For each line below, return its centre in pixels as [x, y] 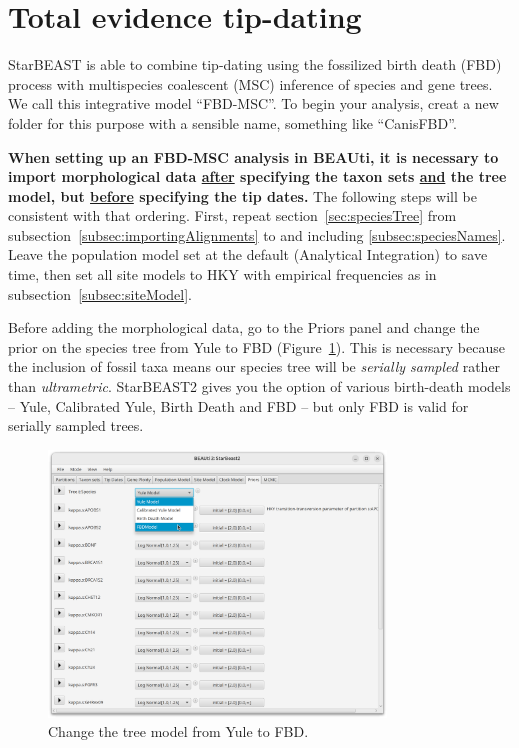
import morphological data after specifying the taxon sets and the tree [257, 176]
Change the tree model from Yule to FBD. [178, 731]
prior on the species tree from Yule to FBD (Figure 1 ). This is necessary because [256, 346]
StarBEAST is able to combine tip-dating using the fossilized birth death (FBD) [255, 64]
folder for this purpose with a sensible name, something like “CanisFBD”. [232, 122]
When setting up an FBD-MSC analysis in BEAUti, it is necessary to [253, 156]
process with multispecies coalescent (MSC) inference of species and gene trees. [250, 83]
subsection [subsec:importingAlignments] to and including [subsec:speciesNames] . [257, 234]
